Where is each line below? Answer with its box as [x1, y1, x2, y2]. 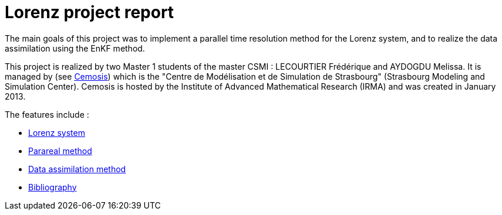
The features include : [5, 109, 89, 120]
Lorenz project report [5, 2, 174, 22]
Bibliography [28, 182, 77, 192]
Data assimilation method [28, 163, 126, 174]
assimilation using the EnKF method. [5, 43, 145, 53]
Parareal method [28, 145, 92, 156]
